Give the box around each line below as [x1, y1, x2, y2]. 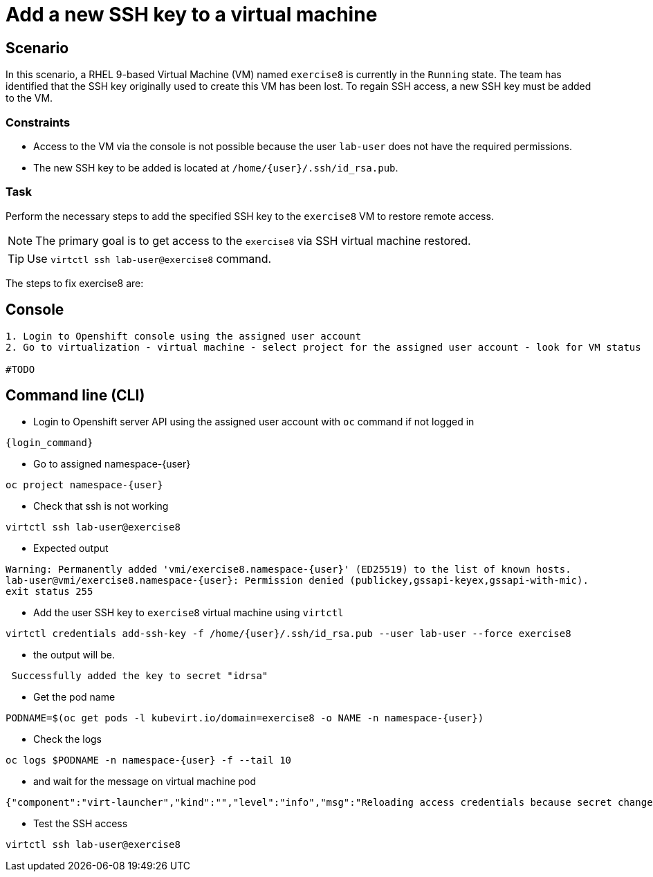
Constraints [6, 115, 71, 129]
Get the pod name [33, 691, 116, 703]
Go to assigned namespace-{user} [33, 458, 191, 470]
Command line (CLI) [6, 386, 145, 404]
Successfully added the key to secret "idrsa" [11, 670, 268, 682]
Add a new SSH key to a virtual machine [6, 3, 378, 26]
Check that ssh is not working [33, 500, 169, 513]
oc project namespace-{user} [6, 479, 163, 491]
